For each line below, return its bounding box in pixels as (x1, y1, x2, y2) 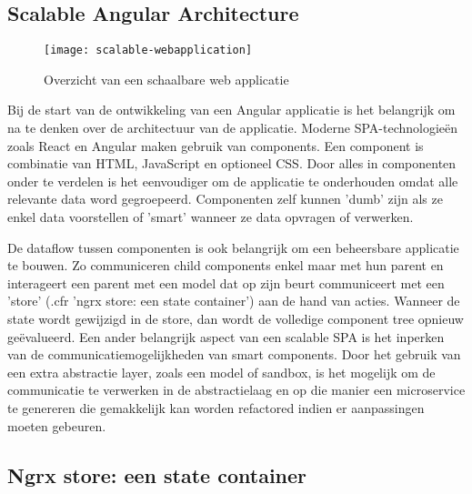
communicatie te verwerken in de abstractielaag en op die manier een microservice (7, 380, 466, 399)
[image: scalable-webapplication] (44, 44, 253, 57)
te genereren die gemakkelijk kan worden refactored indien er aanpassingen (7, 398, 425, 417)
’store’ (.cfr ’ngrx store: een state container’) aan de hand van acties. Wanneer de (7, 291, 460, 310)
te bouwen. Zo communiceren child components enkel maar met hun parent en (7, 256, 444, 275)
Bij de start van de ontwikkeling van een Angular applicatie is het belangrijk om (7, 100, 456, 119)
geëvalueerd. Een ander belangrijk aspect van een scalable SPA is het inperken (7, 327, 445, 346)
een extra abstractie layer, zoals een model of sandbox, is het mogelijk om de (7, 362, 436, 381)
